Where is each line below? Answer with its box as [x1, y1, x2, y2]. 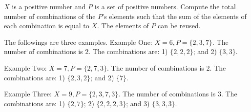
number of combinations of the [4, 11, 96, 21]
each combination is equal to [4, 20, 89, 31]
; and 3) [126, 98, 150, 108]
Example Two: [4, 62, 47, 73]
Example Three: [4, 89, 52, 99]
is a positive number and [12, 1, 86, 11]
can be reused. [158, 20, 201, 31]
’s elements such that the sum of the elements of [102, 11, 247, 21]
